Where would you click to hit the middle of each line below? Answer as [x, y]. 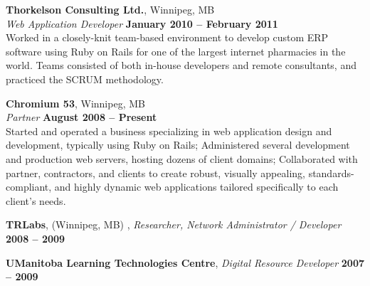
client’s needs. [36, 200]
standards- [331, 173]
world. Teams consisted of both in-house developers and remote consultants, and [181, 65]
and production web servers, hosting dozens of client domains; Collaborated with [182, 158]
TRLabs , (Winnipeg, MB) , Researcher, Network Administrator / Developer [174, 224]
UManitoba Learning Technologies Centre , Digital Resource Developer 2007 [185, 262]
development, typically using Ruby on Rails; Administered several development [178, 145]
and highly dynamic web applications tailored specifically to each [196, 187]
